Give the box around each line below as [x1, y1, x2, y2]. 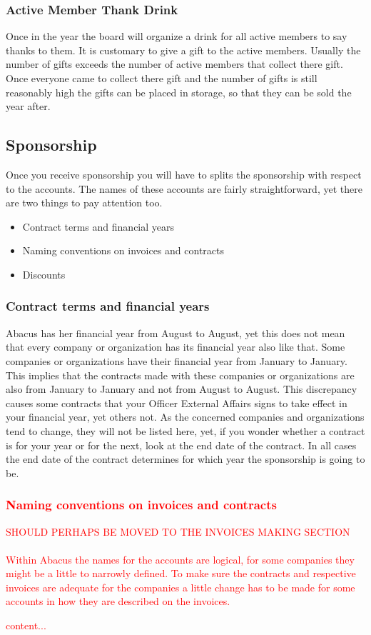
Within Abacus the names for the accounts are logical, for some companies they [6, 551, 355, 566]
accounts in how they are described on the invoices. [6, 594, 230, 609]
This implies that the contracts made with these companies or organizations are [6, 367, 355, 382]
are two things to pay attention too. [6, 195, 163, 210]
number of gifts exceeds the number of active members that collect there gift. [6, 56, 343, 71]
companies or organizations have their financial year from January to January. [6, 353, 347, 368]
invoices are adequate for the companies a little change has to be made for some [6, 579, 355, 594]
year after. [6, 99, 51, 114]
